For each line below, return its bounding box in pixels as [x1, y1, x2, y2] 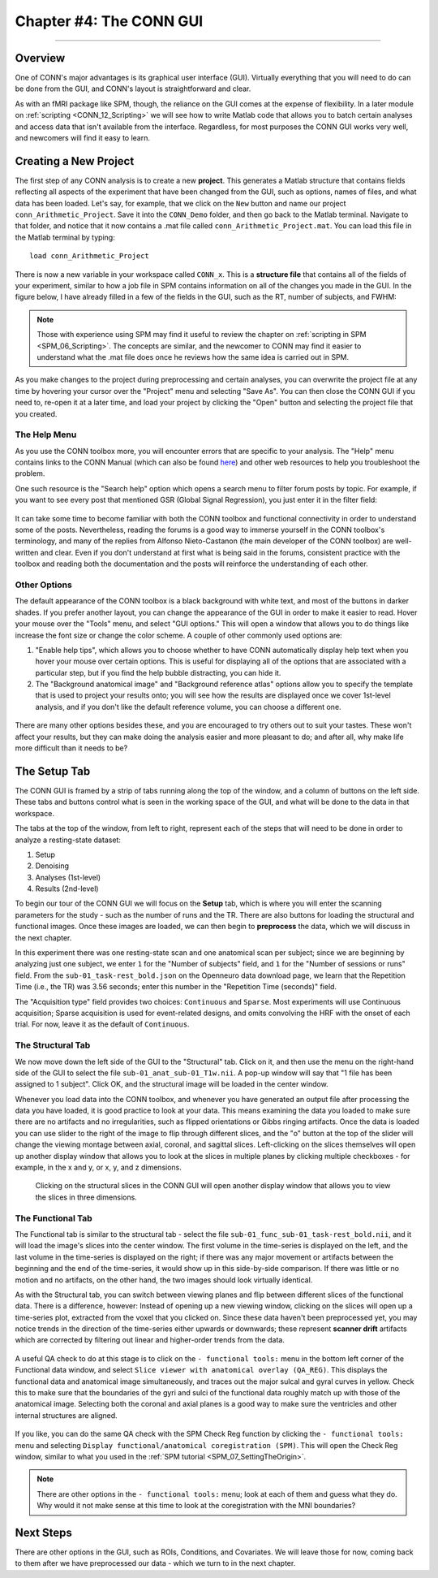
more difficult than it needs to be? [15, 743, 128, 753]
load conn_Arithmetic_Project [29, 252, 150, 261]
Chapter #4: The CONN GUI [15, 12, 204, 30]
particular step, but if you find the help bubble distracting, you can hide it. [35, 668, 281, 677]
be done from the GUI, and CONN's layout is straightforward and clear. [15, 84, 251, 93]
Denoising [35, 861, 69, 871]
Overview [15, 51, 66, 65]
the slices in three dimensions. [35, 1192, 137, 1202]
